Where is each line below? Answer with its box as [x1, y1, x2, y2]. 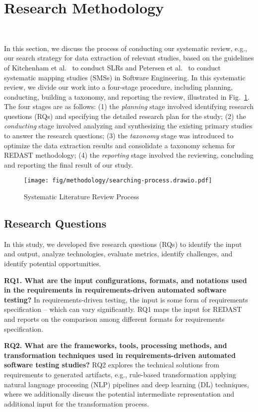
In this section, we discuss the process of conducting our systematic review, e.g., [4, 43, 247, 53]
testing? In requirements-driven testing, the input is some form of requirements [4, 294, 248, 304]
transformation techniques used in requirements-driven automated [4, 350, 236, 360]
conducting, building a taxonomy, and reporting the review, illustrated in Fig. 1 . [4, 91, 250, 102]
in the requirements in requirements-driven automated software [4, 285, 227, 295]
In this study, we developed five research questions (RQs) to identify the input [4, 238, 242, 249]
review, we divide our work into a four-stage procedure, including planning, [4, 82, 233, 92]
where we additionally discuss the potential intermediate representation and [4, 389, 235, 399]
